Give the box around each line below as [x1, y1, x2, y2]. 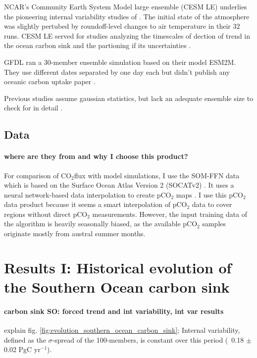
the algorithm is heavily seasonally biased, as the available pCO [4, 218, 198, 229]
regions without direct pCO [4, 208, 88, 219]
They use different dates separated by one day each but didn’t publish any [4, 66, 230, 77]
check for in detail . [4, 102, 63, 113]
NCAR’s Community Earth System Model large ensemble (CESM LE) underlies [4, 1, 247, 11]
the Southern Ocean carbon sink [4, 277, 230, 297]
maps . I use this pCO [176, 189, 243, 200]
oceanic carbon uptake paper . [4, 76, 96, 87]
